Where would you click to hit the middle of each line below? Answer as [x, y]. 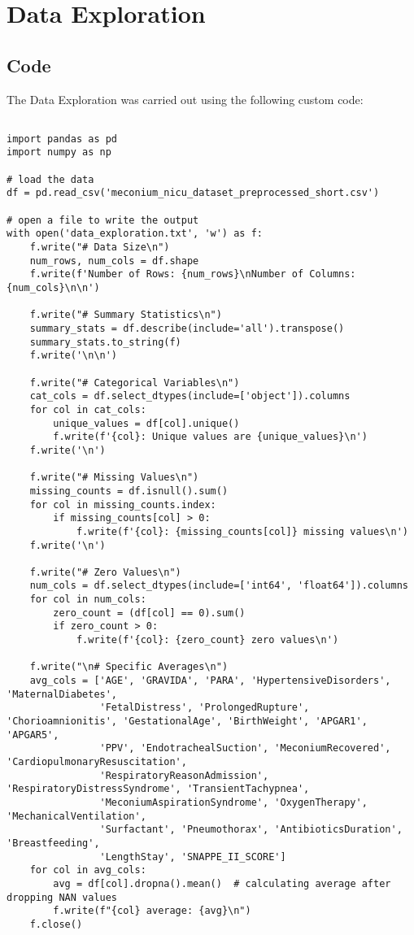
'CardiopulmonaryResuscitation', [97, 762]
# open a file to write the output [103, 220]
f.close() [56, 924]
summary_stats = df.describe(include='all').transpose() [187, 329]
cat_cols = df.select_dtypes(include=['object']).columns [190, 396]
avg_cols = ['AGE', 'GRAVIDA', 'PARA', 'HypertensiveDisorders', [210, 681]
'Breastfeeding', [53, 843]
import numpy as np [59, 152]
